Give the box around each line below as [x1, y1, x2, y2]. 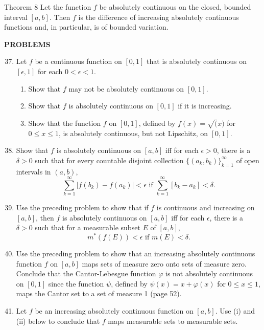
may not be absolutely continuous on [68, 83, 184, 94]
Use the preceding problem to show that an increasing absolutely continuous [16, 248, 255, 259]
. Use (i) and [215, 305, 255, 316]
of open [236, 155, 259, 165]
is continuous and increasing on [156, 202, 255, 213]
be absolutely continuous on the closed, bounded [99, 2, 251, 12]
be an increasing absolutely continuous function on [35, 305, 194, 316]
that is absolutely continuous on [147, 56, 247, 67]
